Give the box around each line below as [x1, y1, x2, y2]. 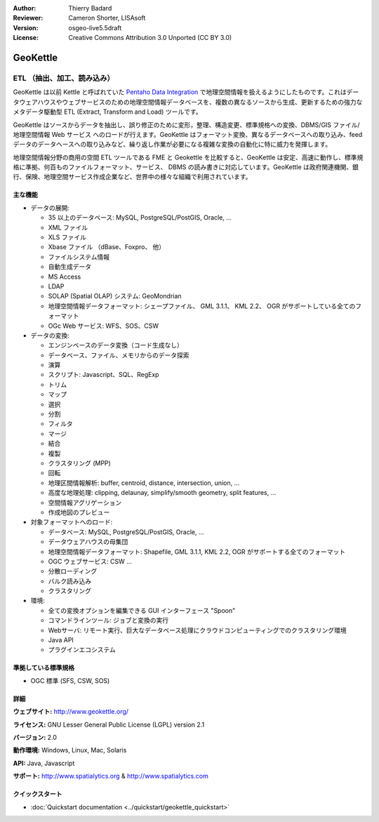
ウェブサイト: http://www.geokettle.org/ [13, 708, 129, 716]
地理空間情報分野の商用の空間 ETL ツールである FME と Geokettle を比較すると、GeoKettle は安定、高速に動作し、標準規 [13, 153, 364, 161]
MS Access [48, 272, 81, 281]
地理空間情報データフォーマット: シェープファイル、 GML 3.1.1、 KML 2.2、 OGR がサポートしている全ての [48, 302, 356, 310]
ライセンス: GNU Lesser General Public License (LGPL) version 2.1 [13, 720, 205, 729]
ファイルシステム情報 [48, 253, 110, 261]
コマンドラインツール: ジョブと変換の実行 [48, 616, 168, 625]
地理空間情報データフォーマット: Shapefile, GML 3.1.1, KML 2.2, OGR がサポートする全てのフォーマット [48, 548, 346, 556]
